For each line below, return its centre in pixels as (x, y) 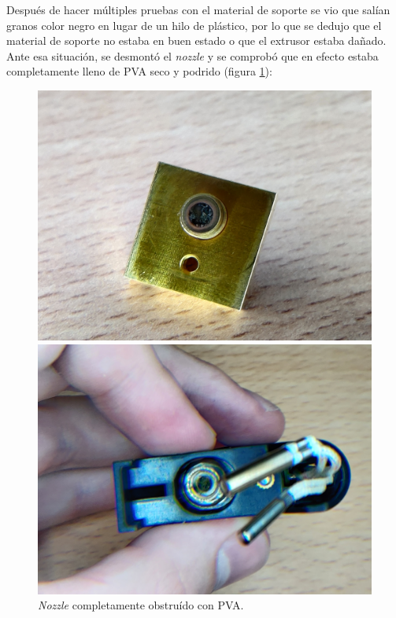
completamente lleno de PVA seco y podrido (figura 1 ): (139, 71)
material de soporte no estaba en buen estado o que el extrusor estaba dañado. (196, 40)
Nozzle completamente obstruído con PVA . (141, 605)
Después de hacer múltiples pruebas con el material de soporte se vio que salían (198, 9)
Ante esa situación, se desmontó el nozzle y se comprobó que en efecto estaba (192, 55)
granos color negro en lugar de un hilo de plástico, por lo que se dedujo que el (194, 25)
